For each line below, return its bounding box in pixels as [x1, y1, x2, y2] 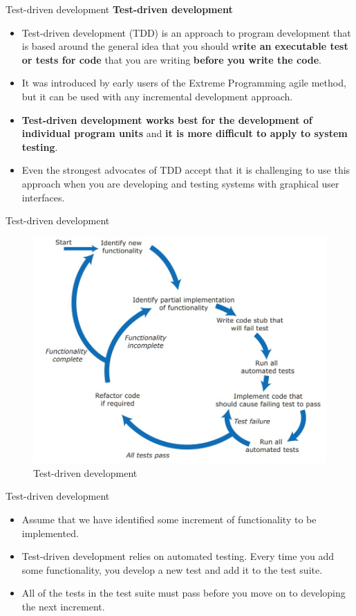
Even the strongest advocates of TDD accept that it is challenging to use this [21, 163, 350, 177]
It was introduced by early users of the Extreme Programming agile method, [21, 75, 346, 90]
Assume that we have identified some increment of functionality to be [21, 511, 317, 526]
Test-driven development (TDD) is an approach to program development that [21, 25, 351, 39]
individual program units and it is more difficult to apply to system [21, 126, 348, 141]
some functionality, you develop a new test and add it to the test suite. [21, 562, 323, 577]
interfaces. [21, 190, 65, 204]
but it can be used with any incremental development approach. [21, 89, 293, 103]
